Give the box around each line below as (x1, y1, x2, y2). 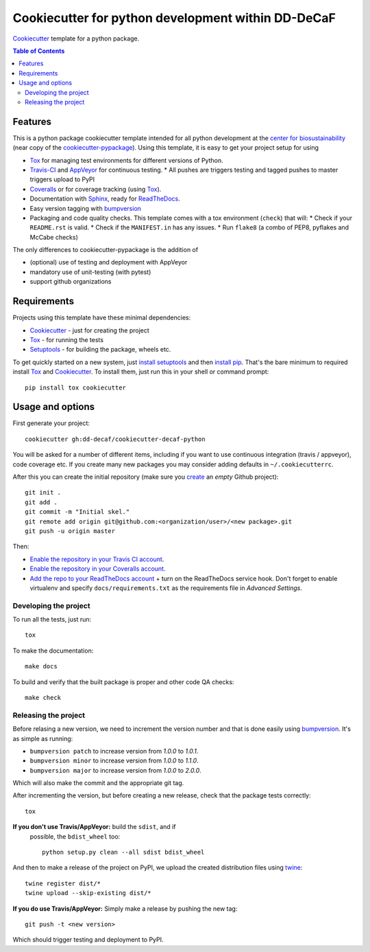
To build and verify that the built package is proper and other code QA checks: (12, 677, 234, 686)
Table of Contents (12, 47, 65, 55)
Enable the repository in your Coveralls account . (29, 565, 166, 573)
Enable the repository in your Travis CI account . (29, 555, 164, 563)
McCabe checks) (29, 233, 79, 241)
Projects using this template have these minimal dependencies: (12, 313, 191, 322)
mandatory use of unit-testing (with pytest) (29, 268, 151, 276)
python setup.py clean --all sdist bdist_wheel (42, 848, 205, 857)
